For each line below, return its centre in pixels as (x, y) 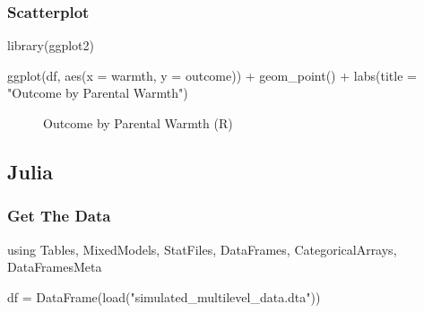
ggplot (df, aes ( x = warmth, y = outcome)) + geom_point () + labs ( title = (212, 75)
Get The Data (59, 216)
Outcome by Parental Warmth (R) (138, 123)
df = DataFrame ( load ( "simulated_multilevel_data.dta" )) (164, 296)
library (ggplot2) (51, 45)
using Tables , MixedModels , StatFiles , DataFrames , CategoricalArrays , (202, 249)
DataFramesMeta (55, 267)
